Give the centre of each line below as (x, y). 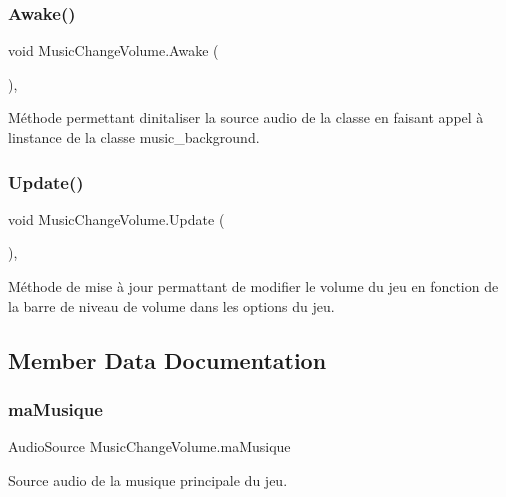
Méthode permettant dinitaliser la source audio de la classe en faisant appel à (246, 117)
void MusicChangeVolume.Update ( (116, 218)
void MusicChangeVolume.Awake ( (113, 50)
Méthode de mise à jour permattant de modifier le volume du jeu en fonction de (253, 286)
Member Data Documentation (167, 359)
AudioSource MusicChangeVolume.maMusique (149, 446)
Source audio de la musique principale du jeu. (148, 479)
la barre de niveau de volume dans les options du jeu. (171, 305)
